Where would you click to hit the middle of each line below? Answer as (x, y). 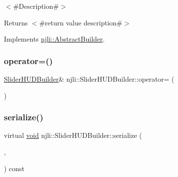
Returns (16, 22)
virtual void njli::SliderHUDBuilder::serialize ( (73, 135)
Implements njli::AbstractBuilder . (54, 39)
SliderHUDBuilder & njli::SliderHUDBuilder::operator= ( (89, 79)
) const (14, 168)
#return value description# (81, 22)
